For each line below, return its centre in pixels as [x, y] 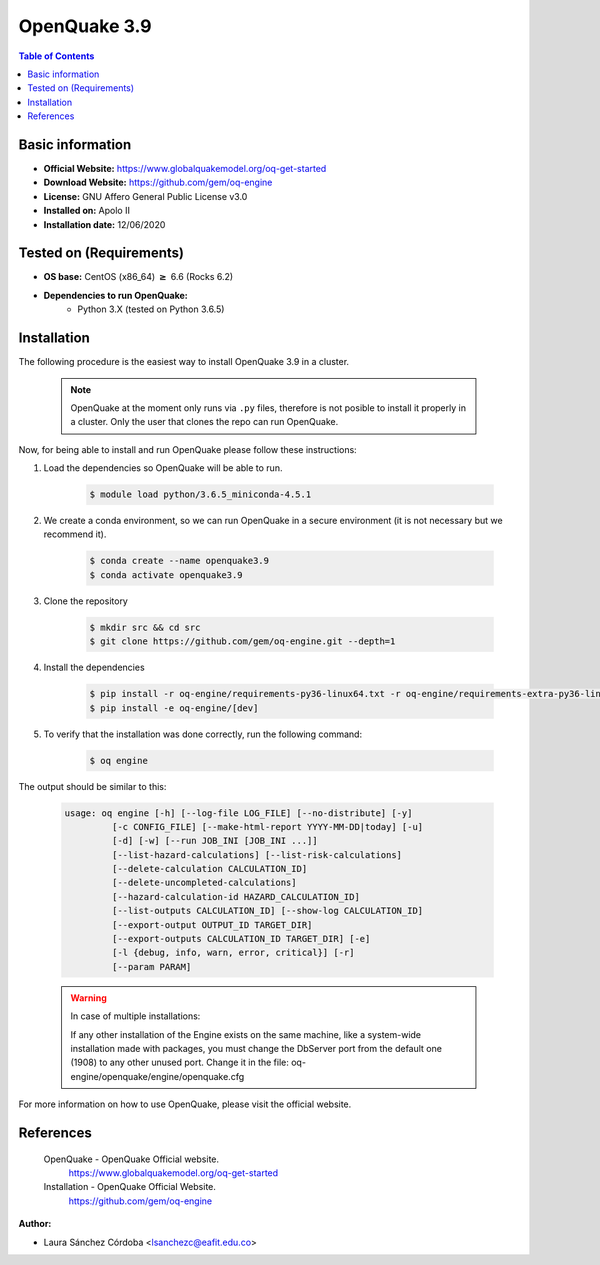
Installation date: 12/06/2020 [104, 224]
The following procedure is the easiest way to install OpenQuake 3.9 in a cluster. [184, 362]
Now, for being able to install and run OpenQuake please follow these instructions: [187, 449]
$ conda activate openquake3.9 [166, 574]
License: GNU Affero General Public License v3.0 [145, 196]
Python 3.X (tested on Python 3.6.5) [151, 309]
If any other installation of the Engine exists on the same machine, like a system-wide [246, 1034]
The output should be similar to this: [92, 786]
